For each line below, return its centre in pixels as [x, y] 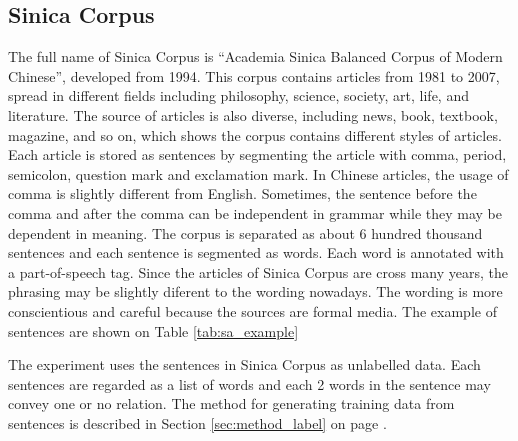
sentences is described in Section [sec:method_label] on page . [197, 422]
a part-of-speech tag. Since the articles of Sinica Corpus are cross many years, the [258, 271]
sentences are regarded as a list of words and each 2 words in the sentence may [249, 383]
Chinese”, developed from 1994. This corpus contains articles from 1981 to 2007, [254, 75]
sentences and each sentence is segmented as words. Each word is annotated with [256, 252]
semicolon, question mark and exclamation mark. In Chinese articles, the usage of [258, 173]
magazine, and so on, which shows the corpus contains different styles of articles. [255, 134]
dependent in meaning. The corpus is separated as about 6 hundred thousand [245, 232]
